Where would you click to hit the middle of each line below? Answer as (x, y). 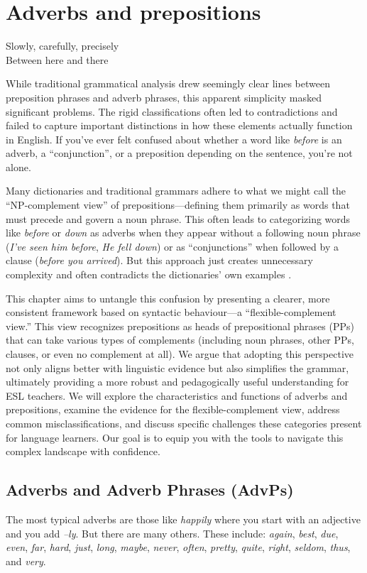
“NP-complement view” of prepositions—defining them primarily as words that (178, 205)
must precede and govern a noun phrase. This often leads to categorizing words (178, 218)
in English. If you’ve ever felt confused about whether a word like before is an (174, 139)
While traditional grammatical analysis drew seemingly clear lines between (168, 83)
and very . (26, 561)
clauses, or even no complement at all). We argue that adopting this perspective (180, 354)
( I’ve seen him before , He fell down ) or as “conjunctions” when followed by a (172, 246)
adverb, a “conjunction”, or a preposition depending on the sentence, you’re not (179, 153)
